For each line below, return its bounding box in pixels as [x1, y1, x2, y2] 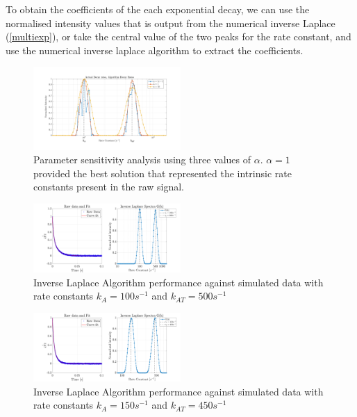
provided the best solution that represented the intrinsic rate [33, 165, 292, 180]
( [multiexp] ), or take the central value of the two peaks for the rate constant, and [6, 29, 351, 44]
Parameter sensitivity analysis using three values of [33, 152, 251, 167]
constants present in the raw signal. [33, 179, 184, 194]
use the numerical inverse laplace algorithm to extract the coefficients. [6, 42, 304, 57]
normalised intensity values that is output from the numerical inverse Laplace [6, 15, 335, 30]
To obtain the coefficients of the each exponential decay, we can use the [6, 2, 310, 16]
